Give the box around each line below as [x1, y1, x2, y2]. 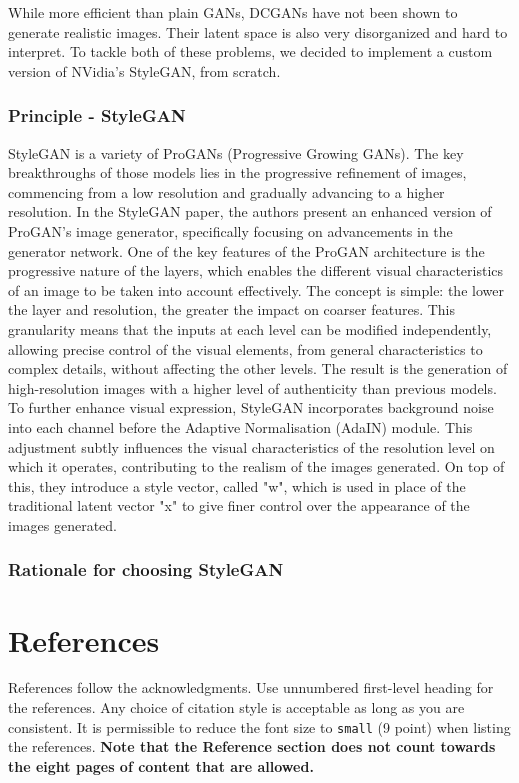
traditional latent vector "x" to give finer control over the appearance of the [8, 495, 470, 516]
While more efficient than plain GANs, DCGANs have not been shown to [8, 2, 458, 22]
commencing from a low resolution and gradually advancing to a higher [8, 181, 445, 202]
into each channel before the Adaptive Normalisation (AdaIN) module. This [8, 416, 473, 437]
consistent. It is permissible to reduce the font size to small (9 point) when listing [8, 716, 511, 737]
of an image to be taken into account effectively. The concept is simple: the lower [8, 279, 504, 300]
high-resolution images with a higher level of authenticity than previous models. [8, 377, 497, 398]
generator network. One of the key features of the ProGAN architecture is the [8, 240, 485, 261]
